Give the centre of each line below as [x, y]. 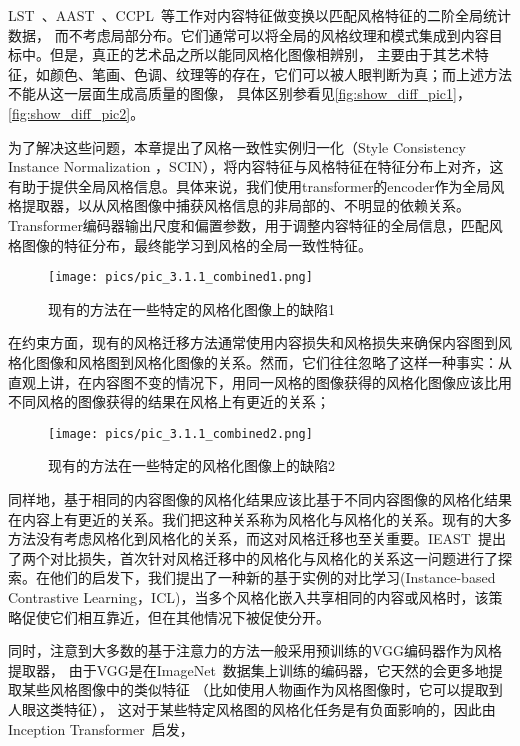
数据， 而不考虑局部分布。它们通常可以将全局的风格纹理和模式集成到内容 [248, 34]
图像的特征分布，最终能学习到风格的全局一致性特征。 [196, 244]
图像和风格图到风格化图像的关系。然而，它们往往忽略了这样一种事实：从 [273, 361]
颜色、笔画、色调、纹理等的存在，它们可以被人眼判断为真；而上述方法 [280, 73]
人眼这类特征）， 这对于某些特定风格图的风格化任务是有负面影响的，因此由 [252, 708]
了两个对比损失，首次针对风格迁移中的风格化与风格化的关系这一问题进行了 [253, 557]
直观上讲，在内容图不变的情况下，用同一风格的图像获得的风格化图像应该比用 [260, 381]
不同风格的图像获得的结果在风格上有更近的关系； [169, 401]
